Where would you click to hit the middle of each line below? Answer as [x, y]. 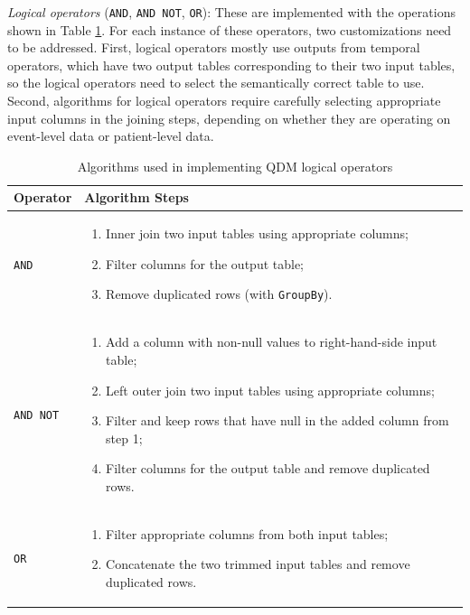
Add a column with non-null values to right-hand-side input [272, 342]
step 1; [124, 438]
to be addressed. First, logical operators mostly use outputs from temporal [214, 47]
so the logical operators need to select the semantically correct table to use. [216, 83]
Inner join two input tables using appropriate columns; [257, 233]
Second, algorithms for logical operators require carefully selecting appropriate [224, 101]
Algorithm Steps [136, 197]
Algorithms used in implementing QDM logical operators [235, 166]
